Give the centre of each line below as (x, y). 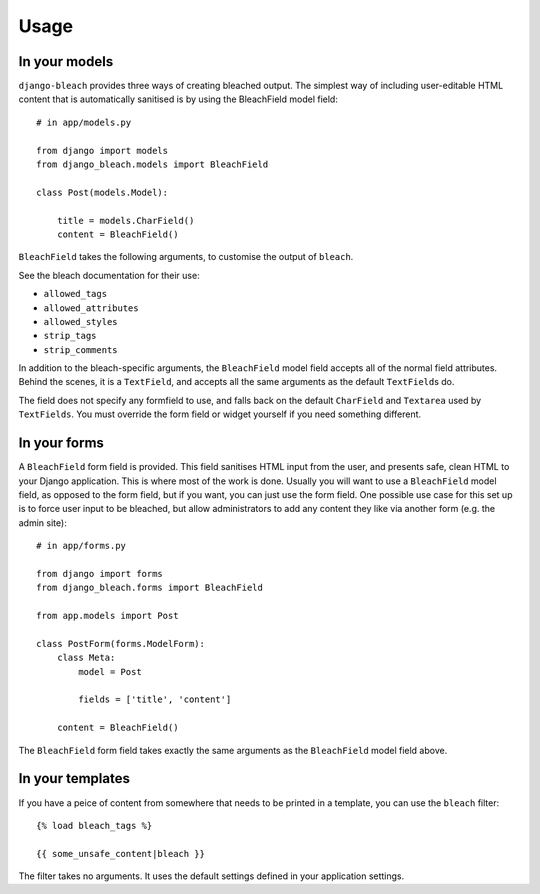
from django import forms (100, 573)
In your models (66, 61)
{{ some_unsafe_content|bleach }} (120, 853)
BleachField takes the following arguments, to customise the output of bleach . (186, 257)
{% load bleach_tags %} (94, 825)
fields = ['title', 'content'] (155, 699)
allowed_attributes (91, 308)
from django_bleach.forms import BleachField (150, 588)
